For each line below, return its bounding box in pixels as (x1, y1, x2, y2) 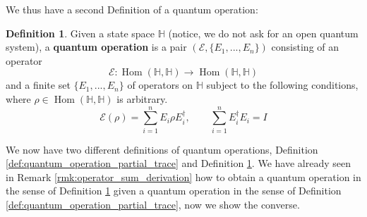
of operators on (127, 77, 193, 92)
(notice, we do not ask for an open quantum (168, 25, 359, 40)
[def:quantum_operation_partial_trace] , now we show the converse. (6, 197, 300, 212)
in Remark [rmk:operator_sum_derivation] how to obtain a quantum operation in (6, 169, 361, 184)
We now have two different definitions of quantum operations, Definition (6, 142, 318, 156)
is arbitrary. (116, 91, 168, 106)
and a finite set (6, 77, 71, 92)
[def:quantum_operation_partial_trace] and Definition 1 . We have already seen (6, 156, 351, 170)
